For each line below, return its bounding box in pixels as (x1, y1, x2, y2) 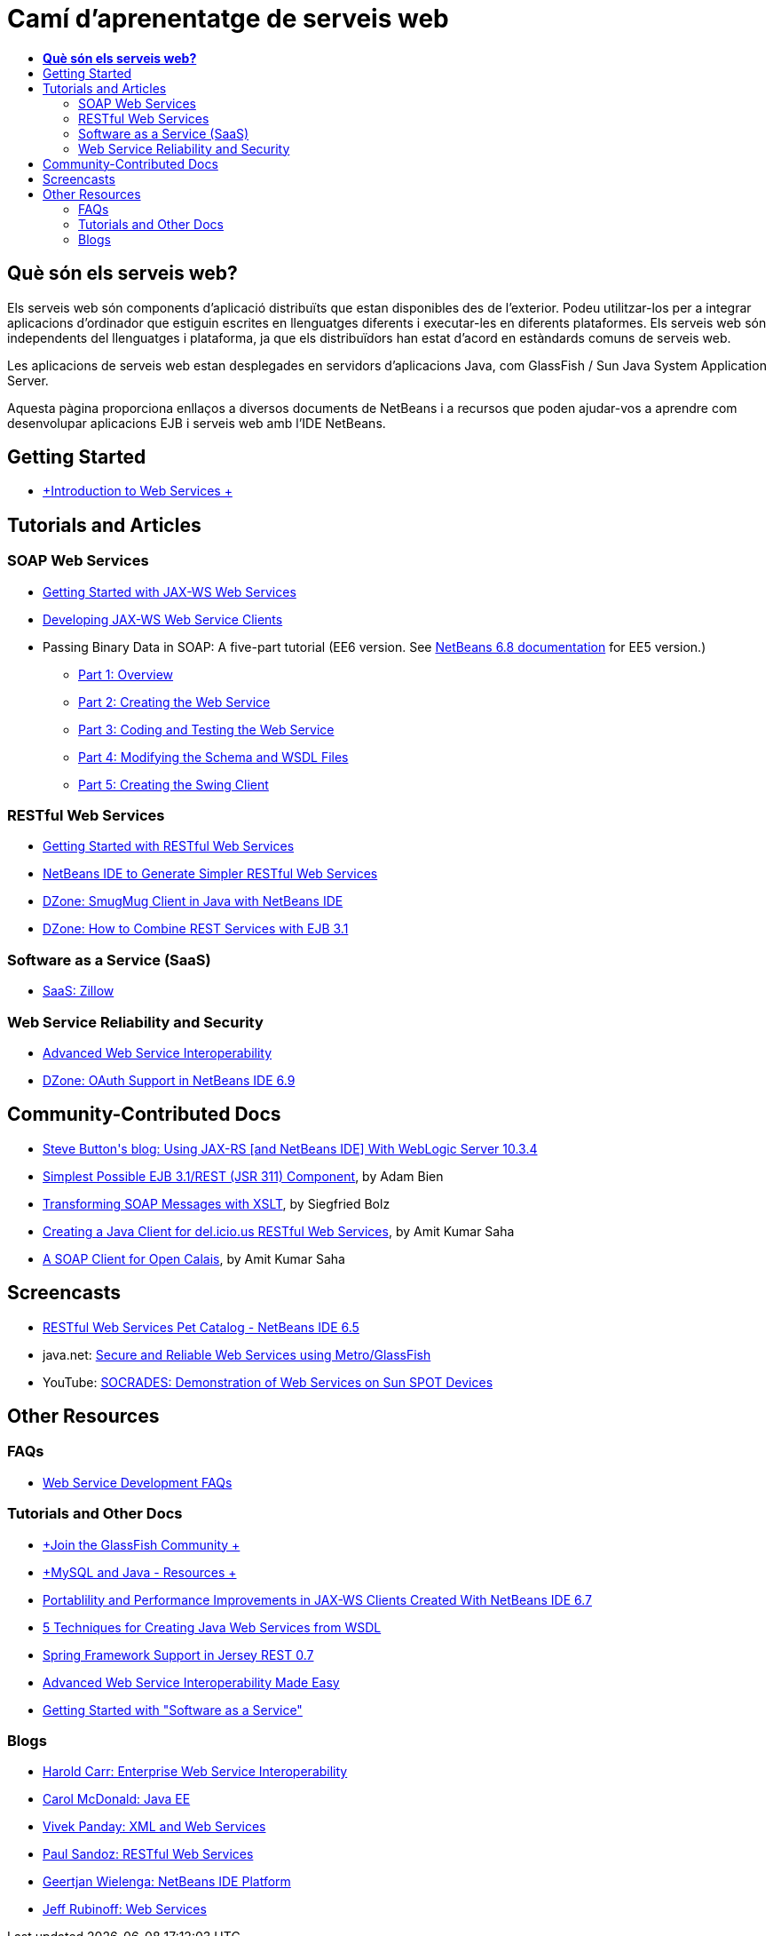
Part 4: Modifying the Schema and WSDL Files (78, 749, 349, 765)
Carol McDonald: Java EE (43, 1791, 191, 1807)
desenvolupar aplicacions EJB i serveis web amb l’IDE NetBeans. (7, 415, 386, 431)
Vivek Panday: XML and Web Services (43, 1819, 266, 1835)
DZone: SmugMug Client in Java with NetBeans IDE (43, 893, 343, 909)
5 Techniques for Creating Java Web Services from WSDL (43, 1619, 382, 1635)
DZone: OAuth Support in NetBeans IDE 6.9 (43, 1072, 296, 1088)
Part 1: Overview (78, 666, 174, 682)
